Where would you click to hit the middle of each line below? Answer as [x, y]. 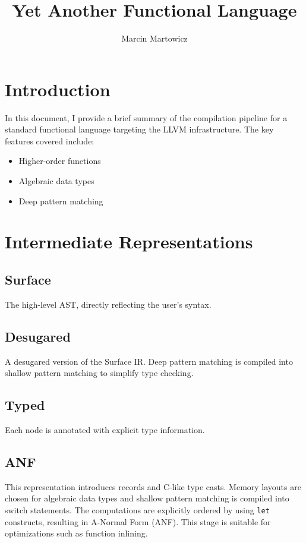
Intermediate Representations [129, 241]
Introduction [58, 89]
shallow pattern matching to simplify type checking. [99, 373]
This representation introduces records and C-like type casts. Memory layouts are [153, 486]
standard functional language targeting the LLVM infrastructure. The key [139, 129]
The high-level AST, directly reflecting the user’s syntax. [108, 304]
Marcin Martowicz [154, 38]
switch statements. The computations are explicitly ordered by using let [137, 509]
